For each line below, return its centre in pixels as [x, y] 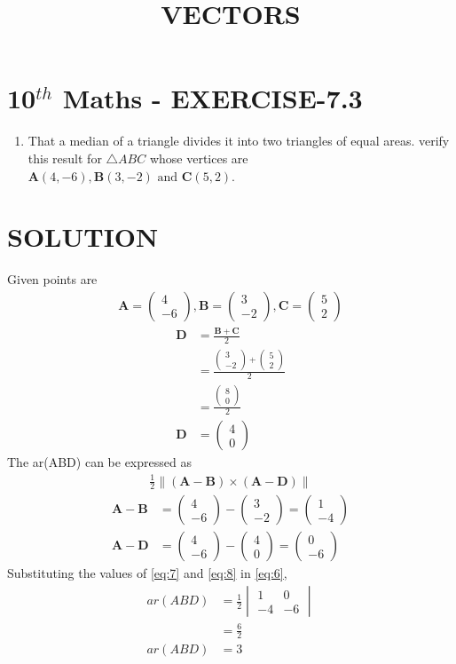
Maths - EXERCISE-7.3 [212, 98]
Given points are [52, 279]
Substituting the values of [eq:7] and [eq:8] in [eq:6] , [147, 573]
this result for [65, 158]
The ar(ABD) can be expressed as [99, 462]
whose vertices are [199, 158]
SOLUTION [83, 237]
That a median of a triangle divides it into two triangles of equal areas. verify [239, 141]
